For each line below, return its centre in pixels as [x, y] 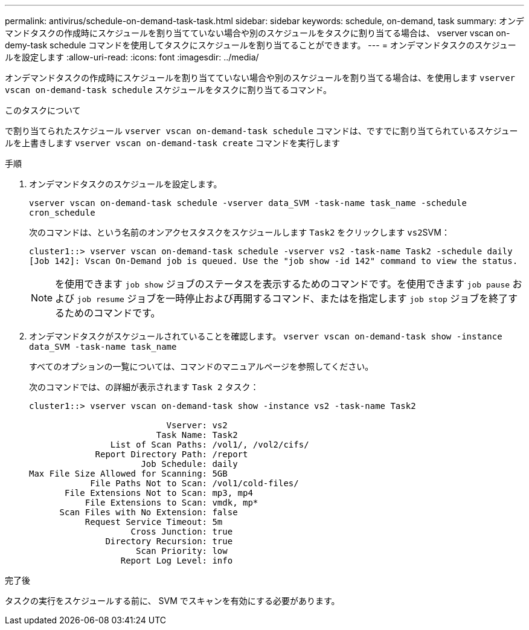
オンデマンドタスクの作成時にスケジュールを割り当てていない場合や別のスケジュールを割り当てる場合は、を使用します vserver [260, 78]
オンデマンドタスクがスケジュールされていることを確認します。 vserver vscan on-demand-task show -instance [266, 336]
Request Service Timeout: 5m [154, 522]
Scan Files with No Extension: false [149, 512]
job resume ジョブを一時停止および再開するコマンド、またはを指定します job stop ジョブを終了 [293, 298]
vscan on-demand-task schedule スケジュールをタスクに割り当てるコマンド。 [168, 90]
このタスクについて [43, 110]
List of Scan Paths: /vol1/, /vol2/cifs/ [210, 445]
